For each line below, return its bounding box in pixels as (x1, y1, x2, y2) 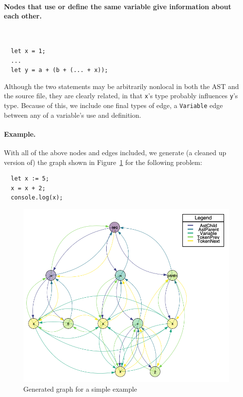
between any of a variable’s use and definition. (4, 109, 141, 120)
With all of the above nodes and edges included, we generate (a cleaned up (4, 147, 227, 158)
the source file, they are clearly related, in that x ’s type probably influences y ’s (4, 90, 238, 101)
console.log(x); (11, 194, 63, 201)
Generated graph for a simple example (23, 383, 137, 394)
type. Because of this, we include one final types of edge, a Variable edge (4, 100, 223, 110)
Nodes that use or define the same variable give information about (4, 1, 231, 11)
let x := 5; (11, 175, 49, 182)
